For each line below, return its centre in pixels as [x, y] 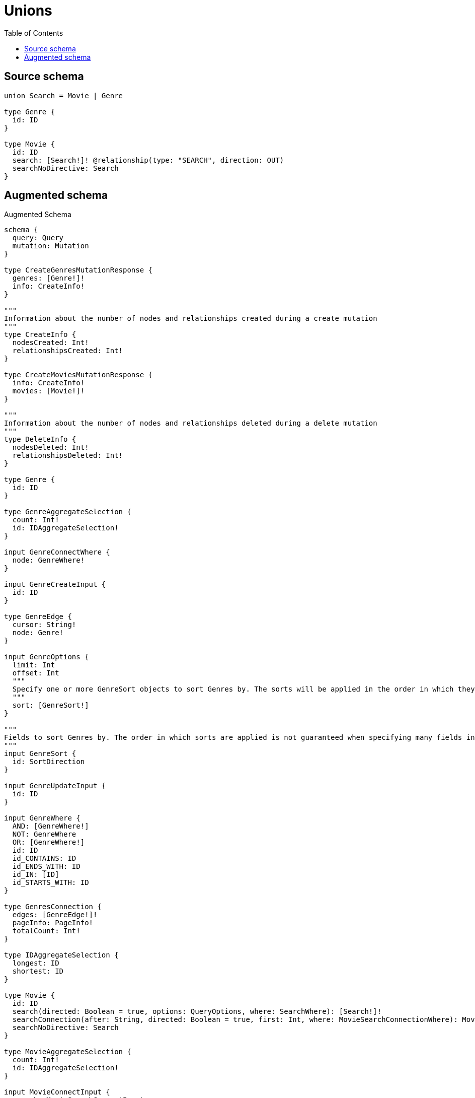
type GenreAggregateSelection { [68, 512]
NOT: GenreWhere [44, 834]
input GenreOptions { [47, 657]
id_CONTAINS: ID [44, 859]
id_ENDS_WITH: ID [46, 867]
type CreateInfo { [40, 335]
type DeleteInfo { [40, 439]
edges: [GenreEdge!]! [55, 915]
